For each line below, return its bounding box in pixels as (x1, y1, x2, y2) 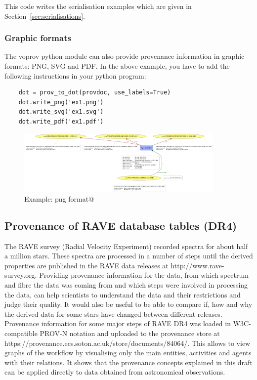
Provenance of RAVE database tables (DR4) (4, 217, 237, 233)
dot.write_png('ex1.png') (18, 98, 104, 106)
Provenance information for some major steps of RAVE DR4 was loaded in (4, 318, 231, 329)
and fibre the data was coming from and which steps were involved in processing (4, 279, 248, 290)
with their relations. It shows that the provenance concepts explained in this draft (4, 357, 253, 367)
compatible (4, 328, 38, 338)
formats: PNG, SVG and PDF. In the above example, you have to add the (4, 61, 230, 71)
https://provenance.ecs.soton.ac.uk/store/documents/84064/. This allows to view (4, 338, 251, 348)
